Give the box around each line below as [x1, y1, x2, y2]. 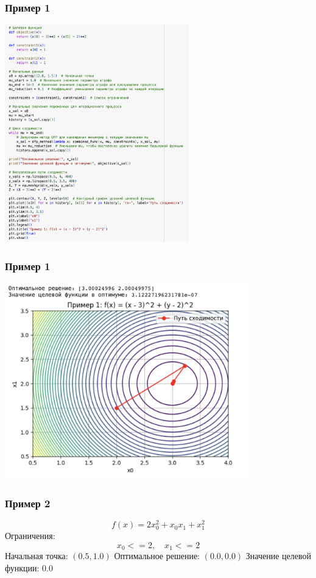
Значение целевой [245, 549, 312, 562]
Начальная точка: [5, 549, 68, 562]
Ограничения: [5, 529, 55, 542]
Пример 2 [5, 495, 51, 510]
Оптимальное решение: [114, 549, 200, 562]
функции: [5, 561, 40, 574]
